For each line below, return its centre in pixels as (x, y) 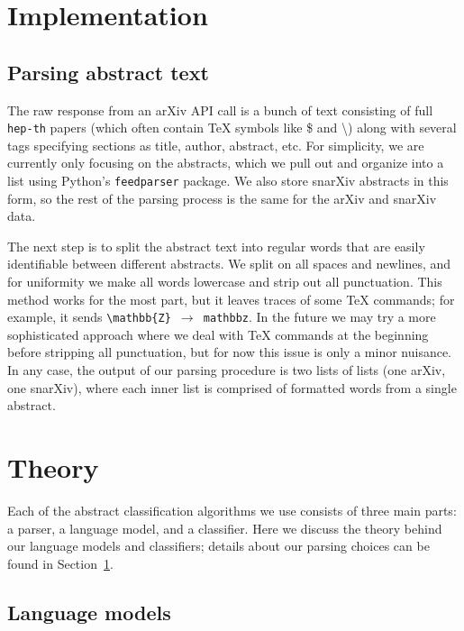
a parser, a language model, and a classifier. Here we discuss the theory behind (225, 528)
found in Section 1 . (60, 563)
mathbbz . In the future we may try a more (319, 317)
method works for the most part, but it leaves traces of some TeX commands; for (231, 299)
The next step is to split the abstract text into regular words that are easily (216, 246)
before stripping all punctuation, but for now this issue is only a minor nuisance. (230, 352)
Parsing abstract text (108, 72)
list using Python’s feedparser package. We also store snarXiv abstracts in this (228, 181)
